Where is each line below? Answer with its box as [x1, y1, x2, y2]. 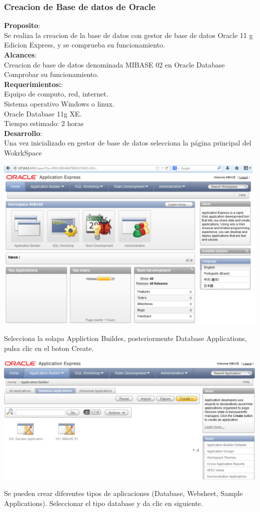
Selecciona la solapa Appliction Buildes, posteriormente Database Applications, [4, 333, 247, 343]
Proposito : [4, 20, 40, 30]
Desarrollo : [4, 127, 42, 138]
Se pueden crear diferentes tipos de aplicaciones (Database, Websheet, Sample [4, 488, 243, 498]
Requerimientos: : [4, 78, 63, 89]
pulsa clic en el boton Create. [4, 342, 94, 353]
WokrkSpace [4, 147, 42, 157]
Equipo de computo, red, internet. [4, 88, 108, 99]
